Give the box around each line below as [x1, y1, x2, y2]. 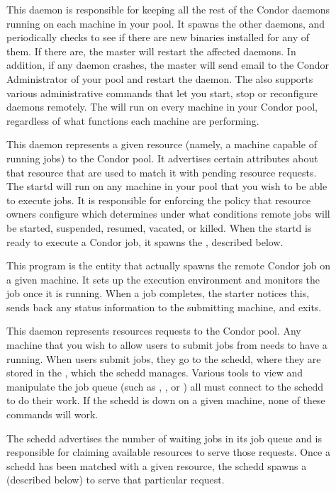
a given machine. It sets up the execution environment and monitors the [6, 272, 320, 286]
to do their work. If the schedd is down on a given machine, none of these [6, 393, 325, 408]
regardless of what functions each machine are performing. [6, 113, 259, 128]
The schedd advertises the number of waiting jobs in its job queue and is [6, 430, 323, 445]
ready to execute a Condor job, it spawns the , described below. [6, 234, 284, 249]
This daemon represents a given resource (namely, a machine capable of [6, 137, 317, 152]
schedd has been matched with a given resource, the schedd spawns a [6, 458, 307, 473]
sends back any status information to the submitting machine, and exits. [6, 299, 322, 314]
